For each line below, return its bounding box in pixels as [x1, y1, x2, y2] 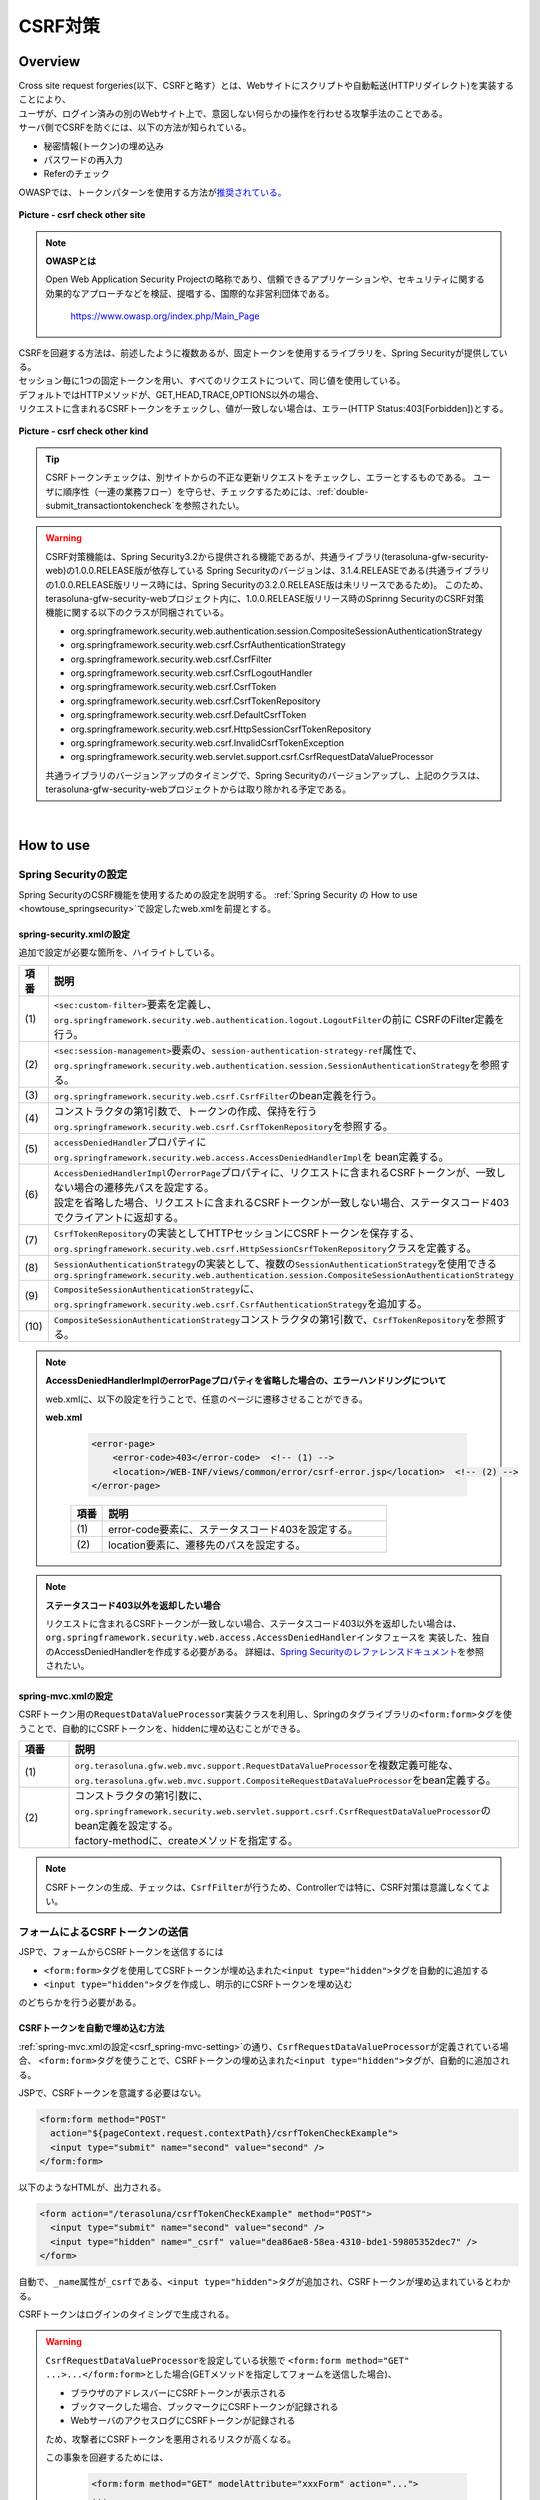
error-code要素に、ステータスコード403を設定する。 [108, 1523, 359, 1537]
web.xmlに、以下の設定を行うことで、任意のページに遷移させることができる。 [45, 1393, 369, 1405]
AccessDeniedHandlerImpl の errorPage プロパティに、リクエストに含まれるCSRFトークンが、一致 [53, 1165, 496, 1179]
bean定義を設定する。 [74, 1819, 179, 1833]
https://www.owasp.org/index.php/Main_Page [70, 310, 260, 322]
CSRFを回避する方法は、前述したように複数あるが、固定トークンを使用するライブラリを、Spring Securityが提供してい [18, 346, 508, 359]
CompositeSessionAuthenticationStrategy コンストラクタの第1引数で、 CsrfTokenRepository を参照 [53, 1312, 497, 1326]
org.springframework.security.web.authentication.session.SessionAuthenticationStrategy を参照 [53, 1058, 500, 1072]
